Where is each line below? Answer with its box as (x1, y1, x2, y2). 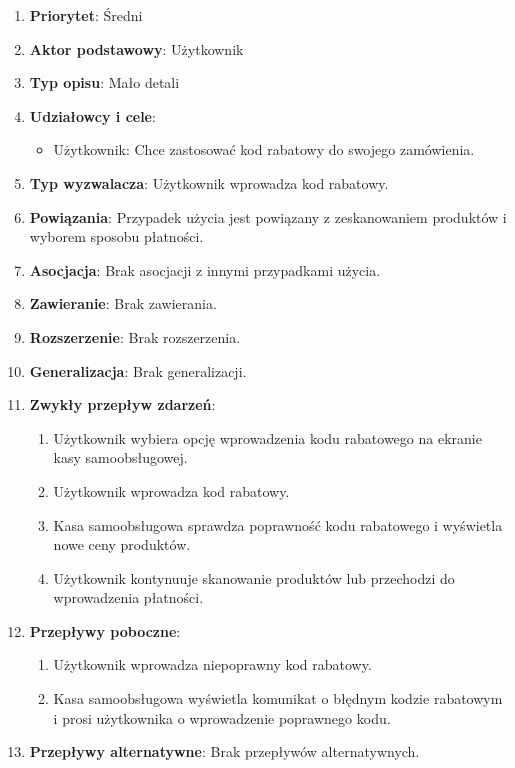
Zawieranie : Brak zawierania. (29, 293, 217, 314)
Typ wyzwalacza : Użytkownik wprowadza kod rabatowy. (29, 172, 389, 193)
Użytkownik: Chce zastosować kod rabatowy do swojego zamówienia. (53, 139, 475, 160)
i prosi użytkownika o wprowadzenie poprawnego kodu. (53, 707, 391, 728)
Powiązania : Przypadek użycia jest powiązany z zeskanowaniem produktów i (29, 206, 507, 227)
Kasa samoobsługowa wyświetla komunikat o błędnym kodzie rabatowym (53, 688, 503, 709)
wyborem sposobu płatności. (29, 226, 204, 247)
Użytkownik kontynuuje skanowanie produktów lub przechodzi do (53, 567, 455, 588)
